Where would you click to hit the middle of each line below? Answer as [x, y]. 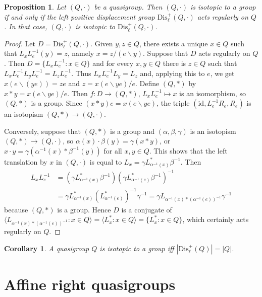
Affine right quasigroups [90, 284]
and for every [113, 63]
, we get [222, 73]
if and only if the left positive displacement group [80, 16]
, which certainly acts [216, 219]
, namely [81, 53]
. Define [147, 83]
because [16, 209]
